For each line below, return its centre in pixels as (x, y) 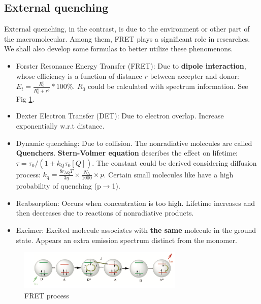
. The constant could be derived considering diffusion (174, 162)
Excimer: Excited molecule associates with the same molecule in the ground (136, 230)
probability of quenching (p (58, 186)
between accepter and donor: (194, 75)
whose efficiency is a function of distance (79, 75)
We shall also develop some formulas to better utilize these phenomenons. (119, 49)
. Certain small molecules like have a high (169, 174)
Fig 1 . (25, 98)
